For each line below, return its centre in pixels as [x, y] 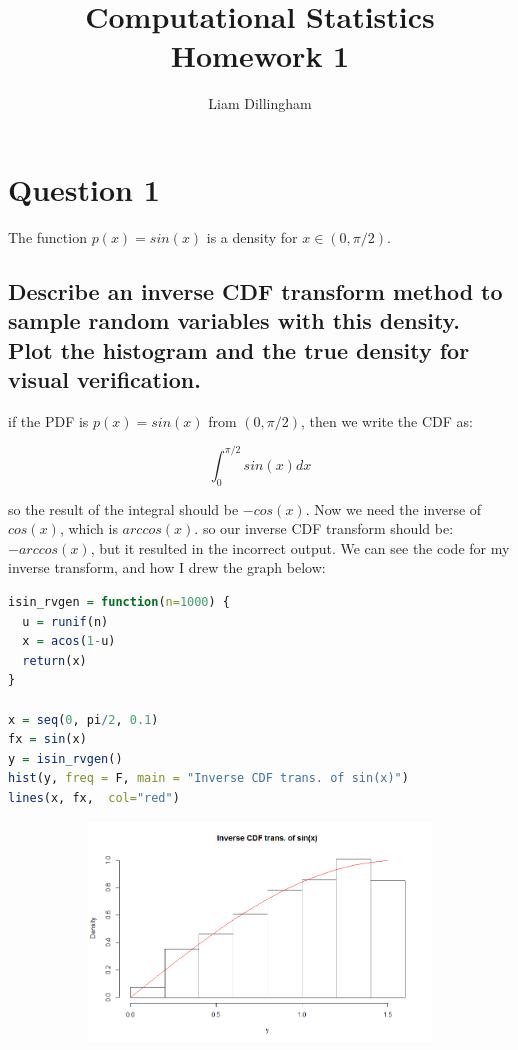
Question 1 [84, 188]
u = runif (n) [65, 621]
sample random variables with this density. [234, 320]
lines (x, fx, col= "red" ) [94, 798]
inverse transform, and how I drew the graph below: [167, 567]
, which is [88, 528]
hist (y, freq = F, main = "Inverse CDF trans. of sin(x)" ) [208, 778]
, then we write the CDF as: [387, 420]
